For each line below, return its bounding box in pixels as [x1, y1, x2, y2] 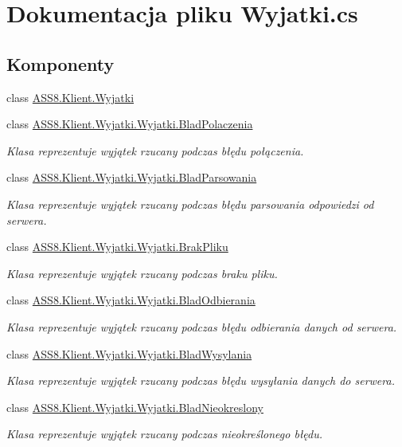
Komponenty [6, 51, 115, 76]
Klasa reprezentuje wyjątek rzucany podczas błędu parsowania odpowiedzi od [6, 195, 374, 212]
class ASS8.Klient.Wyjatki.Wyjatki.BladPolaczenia [6, 116, 253, 132]
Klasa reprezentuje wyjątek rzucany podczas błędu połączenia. [6, 142, 304, 159]
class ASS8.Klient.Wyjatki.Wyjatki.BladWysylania [6, 345, 252, 362]
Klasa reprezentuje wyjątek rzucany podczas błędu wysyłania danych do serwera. [6, 372, 395, 389]
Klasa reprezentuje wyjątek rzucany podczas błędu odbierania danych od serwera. [6, 318, 397, 335]
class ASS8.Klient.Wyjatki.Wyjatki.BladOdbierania [6, 292, 256, 308]
